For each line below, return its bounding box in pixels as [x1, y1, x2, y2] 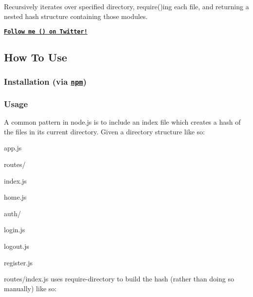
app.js [4, 143, 22, 153]
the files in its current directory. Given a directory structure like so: [4, 126, 205, 136]
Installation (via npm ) [4, 75, 87, 87]
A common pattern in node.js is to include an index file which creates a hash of [4, 117, 241, 127]
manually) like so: [4, 283, 57, 293]
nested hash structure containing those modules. [4, 11, 148, 21]
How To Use [4, 50, 67, 65]
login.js [4, 224, 25, 235]
